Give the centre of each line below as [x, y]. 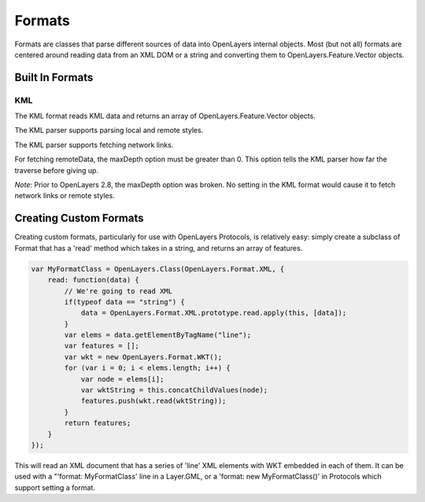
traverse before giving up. [56, 170]
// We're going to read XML [118, 291]
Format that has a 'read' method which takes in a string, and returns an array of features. [159, 248]
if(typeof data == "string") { [124, 302]
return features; [98, 423]
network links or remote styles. [65, 196]
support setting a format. [55, 487]
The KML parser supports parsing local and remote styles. [109, 131]
